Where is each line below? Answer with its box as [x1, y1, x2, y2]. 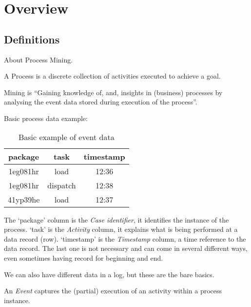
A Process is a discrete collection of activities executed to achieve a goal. [4, 71, 221, 81]
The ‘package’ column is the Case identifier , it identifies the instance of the [4, 214, 229, 225]
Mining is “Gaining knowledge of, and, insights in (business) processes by [4, 87, 223, 97]
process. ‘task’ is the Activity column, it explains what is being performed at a [4, 224, 238, 234]
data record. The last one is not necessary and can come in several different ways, [4, 243, 248, 253]
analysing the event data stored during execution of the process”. [4, 97, 197, 107]
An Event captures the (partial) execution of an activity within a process [4, 286, 222, 296]
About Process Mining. [4, 54, 73, 64]
